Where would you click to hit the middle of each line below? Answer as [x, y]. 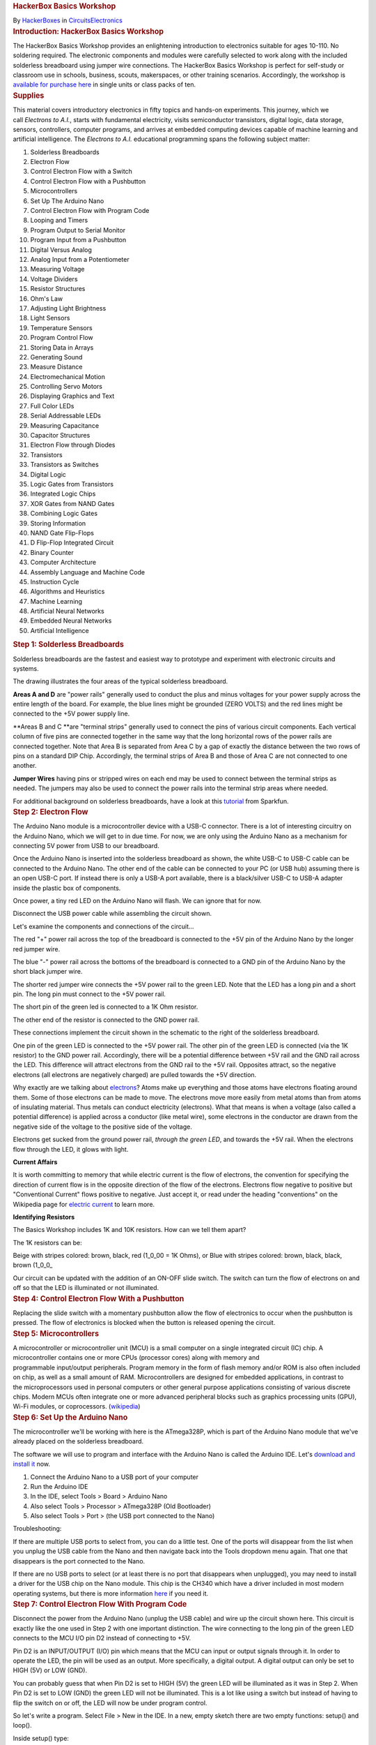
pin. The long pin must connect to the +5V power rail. [89, 994]
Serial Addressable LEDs [65, 416]
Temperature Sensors [62, 327]
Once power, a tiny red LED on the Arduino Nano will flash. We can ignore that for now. [137, 900]
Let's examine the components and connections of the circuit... [103, 926]
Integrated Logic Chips [63, 494]
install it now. [32, 1464]
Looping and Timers [59, 221]
